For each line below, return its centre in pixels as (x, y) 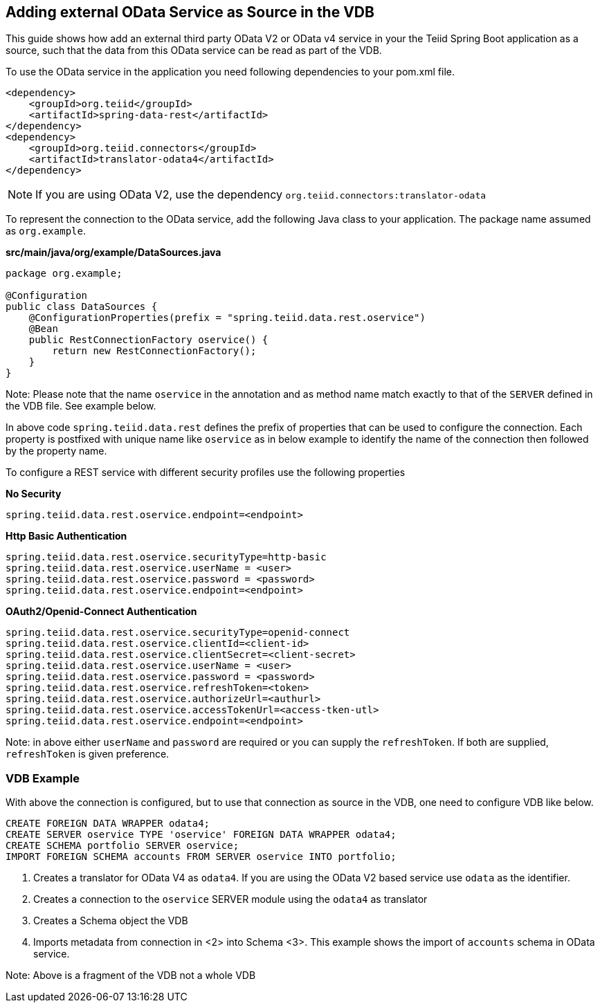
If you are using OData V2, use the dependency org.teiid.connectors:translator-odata (261, 195)
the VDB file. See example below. (81, 406)
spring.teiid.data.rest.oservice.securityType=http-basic (166, 557)
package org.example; (64, 274)
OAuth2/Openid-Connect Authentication (101, 612)
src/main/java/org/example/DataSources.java (113, 253)
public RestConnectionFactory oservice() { (148, 340)
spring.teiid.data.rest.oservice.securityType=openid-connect (178, 633)
